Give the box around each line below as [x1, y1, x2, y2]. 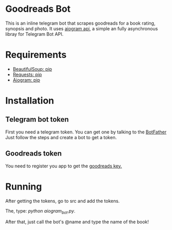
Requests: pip [12, 71, 42, 78]
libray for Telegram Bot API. [5, 31, 64, 37]
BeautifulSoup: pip [12, 66, 52, 72]
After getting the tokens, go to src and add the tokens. [5, 198, 120, 204]
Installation [5, 95, 54, 107]
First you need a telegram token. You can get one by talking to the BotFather [5, 129, 167, 135]
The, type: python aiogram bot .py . [5, 207, 75, 215]
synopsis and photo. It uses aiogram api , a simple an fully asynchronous [5, 25, 158, 31]
